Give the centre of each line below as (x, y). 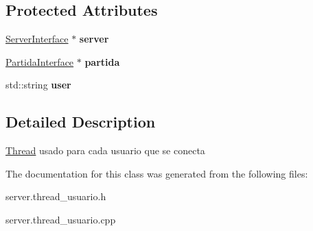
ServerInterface (37, 39)
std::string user (38, 85)
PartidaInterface (40, 61)
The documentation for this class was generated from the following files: (157, 173)
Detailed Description (81, 122)
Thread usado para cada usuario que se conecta (105, 150)
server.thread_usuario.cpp (61, 219)
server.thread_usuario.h (56, 196)
